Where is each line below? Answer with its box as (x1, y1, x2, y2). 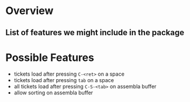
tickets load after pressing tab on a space (13, 76, 115, 83)
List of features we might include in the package (5, 28, 185, 38)
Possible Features (5, 51, 95, 64)
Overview (5, 4, 54, 18)
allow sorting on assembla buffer (13, 89, 94, 96)
